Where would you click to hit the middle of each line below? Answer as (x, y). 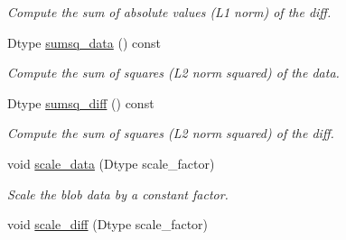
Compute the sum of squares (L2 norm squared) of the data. (173, 73)
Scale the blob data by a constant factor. (118, 194)
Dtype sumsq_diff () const (81, 102)
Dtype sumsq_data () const (84, 42)
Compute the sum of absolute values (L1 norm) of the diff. (169, 12)
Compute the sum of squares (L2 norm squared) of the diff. (171, 133)
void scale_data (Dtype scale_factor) (111, 163)
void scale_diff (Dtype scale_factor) (108, 224)
